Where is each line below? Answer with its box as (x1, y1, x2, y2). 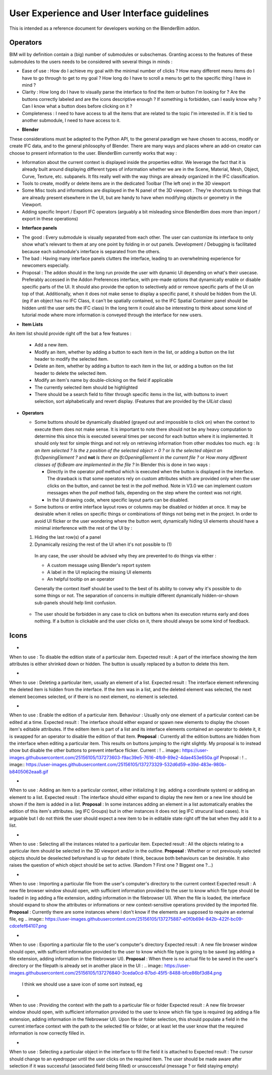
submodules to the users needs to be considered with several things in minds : (9, 59, 173, 65)
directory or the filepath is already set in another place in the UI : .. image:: (9, 963, 164, 969)
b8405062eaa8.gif (9, 768, 49, 774)
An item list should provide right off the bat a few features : (9, 330, 132, 336)
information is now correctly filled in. (9, 1030, 86, 1036)
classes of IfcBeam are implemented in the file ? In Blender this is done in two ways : (34, 462, 211, 468)
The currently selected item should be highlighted (34, 384, 138, 390)
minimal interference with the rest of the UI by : (34, 525, 132, 531)
